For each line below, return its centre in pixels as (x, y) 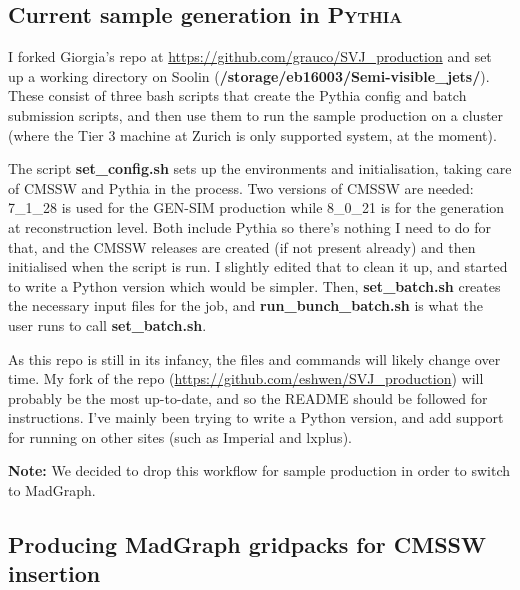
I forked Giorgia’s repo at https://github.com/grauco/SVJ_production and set (250, 56)
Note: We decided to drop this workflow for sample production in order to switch (259, 470)
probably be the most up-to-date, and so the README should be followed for (248, 397)
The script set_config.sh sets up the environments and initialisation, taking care (260, 168)
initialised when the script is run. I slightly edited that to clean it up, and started (258, 266)
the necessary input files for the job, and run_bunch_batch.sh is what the (245, 305)
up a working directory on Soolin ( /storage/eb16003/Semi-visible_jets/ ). (249, 75)
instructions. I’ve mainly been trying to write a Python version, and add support (256, 417)
